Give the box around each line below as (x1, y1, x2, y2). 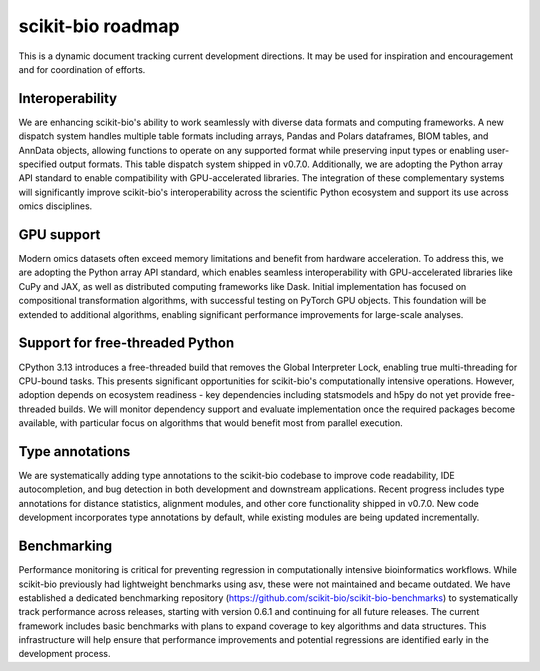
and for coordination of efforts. (18, 63, 146, 75)
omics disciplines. (18, 200, 93, 212)
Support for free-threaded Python (18, 335, 235, 352)
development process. (18, 648, 111, 660)
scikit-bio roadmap (18, 15, 180, 37)
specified (18, 158, 57, 170)
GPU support (18, 226, 101, 243)
